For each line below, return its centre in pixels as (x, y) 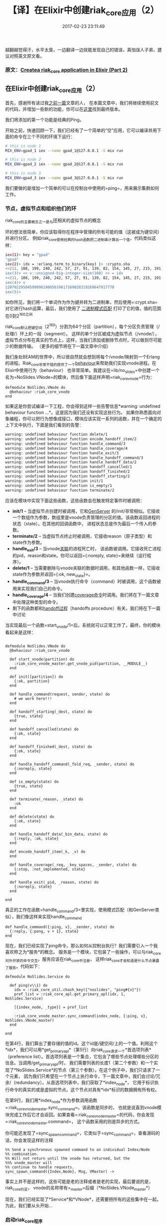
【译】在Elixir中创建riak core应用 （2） (83, 11)
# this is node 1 (23, 146)
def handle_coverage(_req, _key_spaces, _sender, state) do (73, 865)
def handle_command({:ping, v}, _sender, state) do (60, 927)
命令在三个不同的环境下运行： (44, 136)
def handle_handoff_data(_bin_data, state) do (59, 834)
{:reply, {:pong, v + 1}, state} (44, 932)
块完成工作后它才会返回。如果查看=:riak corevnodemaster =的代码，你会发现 (80, 1115)
